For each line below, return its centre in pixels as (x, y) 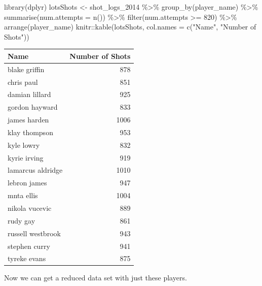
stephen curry (29, 246)
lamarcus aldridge (35, 170)
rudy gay (22, 220)
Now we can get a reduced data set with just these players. (96, 278)
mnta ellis (23, 195)
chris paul (23, 82)
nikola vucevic (30, 208)
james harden (28, 120)
